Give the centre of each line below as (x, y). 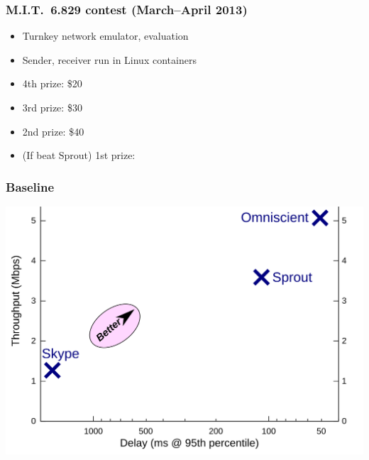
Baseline (30, 186)
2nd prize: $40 (53, 131)
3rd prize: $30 (52, 107)
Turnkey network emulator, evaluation (105, 36)
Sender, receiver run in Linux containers (109, 59)
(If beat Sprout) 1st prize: (79, 155)
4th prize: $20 (52, 83)
